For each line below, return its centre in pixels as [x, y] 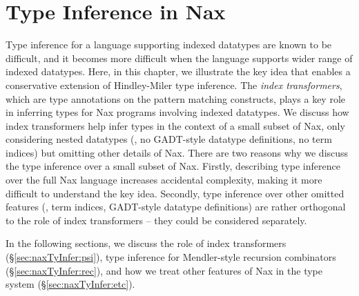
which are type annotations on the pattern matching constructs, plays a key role [176, 98]
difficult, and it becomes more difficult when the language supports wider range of [179, 58]
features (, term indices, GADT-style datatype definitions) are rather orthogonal [176, 207]
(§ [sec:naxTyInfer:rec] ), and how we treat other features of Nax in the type [164, 270]
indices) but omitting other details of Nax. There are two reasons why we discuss [177, 152]
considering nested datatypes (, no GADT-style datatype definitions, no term [169, 139]
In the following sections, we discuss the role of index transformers [146, 243]
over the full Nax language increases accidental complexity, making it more [164, 180]
